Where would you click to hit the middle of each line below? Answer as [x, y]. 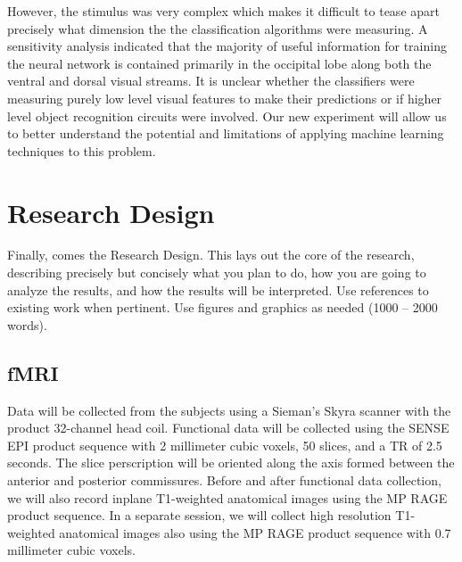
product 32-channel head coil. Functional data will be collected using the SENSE [228, 428]
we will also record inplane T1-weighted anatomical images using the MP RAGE [227, 497]
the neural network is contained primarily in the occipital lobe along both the [219, 63]
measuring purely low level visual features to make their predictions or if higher [225, 98]
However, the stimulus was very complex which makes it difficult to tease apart [223, 11]
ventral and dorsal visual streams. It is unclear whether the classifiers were [211, 81]
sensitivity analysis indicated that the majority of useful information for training [227, 46]
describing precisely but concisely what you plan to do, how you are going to [217, 273]
